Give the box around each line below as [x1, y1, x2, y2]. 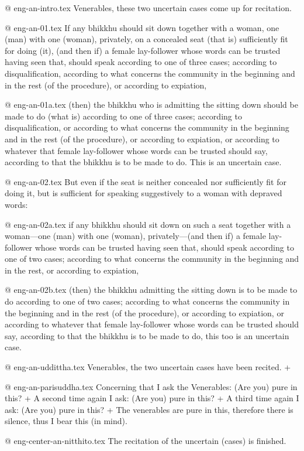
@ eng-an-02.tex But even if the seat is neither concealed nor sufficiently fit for [5, 175, 286, 187]
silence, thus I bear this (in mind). [5, 415, 127, 427]
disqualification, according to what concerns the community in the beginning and [5, 67, 295, 79]
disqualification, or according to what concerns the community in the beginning [5, 121, 289, 134]
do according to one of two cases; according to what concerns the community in [5, 295, 290, 307]
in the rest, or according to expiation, [5, 264, 139, 276]
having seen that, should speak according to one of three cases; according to [5, 56, 277, 68]
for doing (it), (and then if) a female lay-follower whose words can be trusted [5, 44, 281, 56]
